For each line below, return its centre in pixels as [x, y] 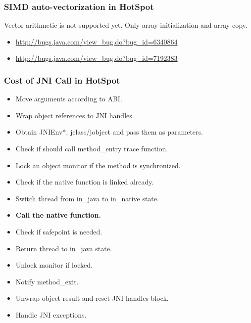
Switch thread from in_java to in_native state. [87, 198]
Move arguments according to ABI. [69, 99]
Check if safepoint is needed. [59, 231]
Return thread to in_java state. [64, 248]
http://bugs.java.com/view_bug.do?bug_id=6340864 [97, 41]
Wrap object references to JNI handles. [75, 115]
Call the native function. [58, 215]
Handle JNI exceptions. [51, 314]
